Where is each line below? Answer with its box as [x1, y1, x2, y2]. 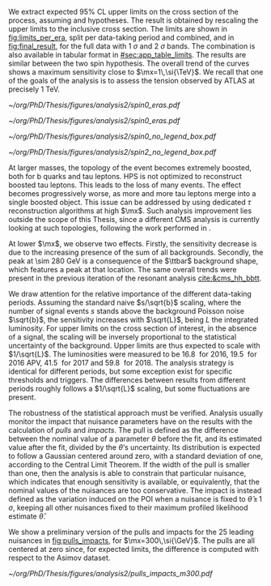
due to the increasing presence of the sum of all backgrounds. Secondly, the [8, 247, 264, 257]
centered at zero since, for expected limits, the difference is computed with [8, 545, 259, 554]
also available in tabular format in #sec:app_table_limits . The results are [8, 50, 247, 59]
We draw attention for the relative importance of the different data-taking [8, 289, 252, 298]
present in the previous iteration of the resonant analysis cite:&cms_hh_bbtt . [8, 273, 262, 283]
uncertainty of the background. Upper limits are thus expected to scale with [8, 340, 260, 350]
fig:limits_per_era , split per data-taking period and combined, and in [8, 32, 235, 42]
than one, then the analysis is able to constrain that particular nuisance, [8, 468, 247, 477]
